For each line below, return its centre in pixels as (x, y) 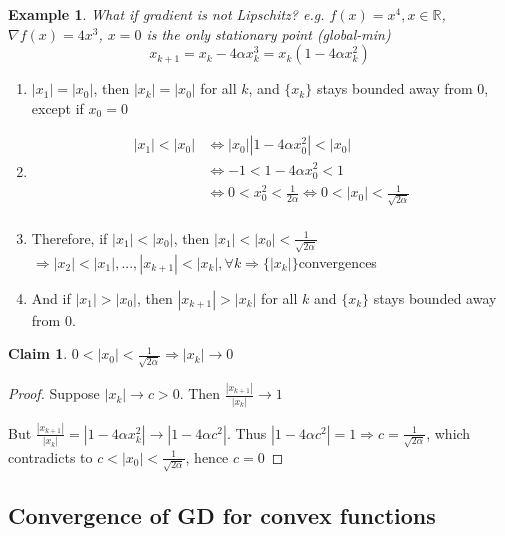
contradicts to (50, 456)
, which (448, 432)
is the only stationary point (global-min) (268, 33)
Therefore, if (69, 237)
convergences (337, 261)
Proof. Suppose (54, 393)
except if (57, 107)
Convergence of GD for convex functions (222, 514)
